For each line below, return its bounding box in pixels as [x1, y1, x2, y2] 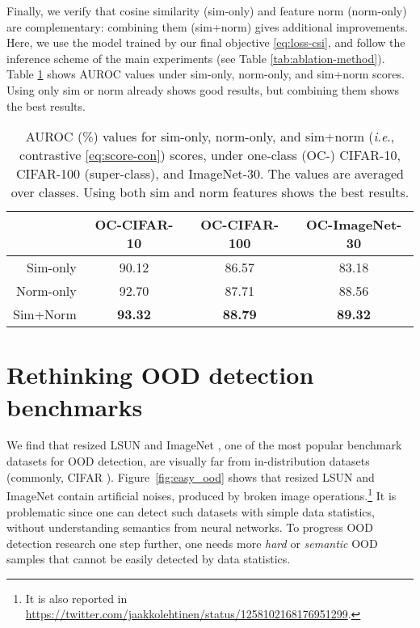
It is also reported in [25, 589, 128, 606]
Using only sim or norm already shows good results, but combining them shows [6, 81, 400, 98]
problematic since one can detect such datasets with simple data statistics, [6, 503, 375, 520]
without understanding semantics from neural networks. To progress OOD [6, 519, 373, 536]
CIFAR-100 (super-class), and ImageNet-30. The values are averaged [16, 164, 404, 183]
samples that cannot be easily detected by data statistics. [6, 550, 291, 567]
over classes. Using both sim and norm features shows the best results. [10, 183, 409, 202]
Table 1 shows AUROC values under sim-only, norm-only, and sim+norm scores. [6, 65, 405, 82]
